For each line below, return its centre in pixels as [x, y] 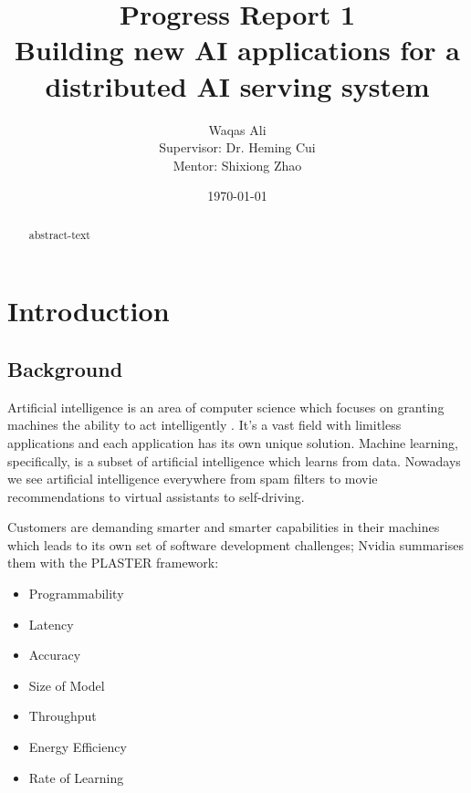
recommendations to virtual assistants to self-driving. [156, 496]
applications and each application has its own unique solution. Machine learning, [233, 442]
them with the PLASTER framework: [113, 563]
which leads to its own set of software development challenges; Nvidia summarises [235, 544]
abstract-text [59, 234]
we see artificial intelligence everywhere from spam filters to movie [193, 479]
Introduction [89, 311]
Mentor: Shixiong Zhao [237, 165]
